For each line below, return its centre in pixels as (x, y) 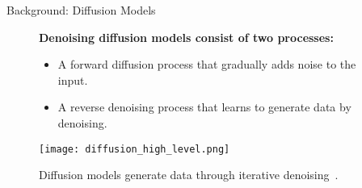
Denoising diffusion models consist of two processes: (186, 37)
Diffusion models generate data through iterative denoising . (189, 175)
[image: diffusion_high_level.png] (135, 149)
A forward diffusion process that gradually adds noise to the (207, 64)
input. (73, 79)
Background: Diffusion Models (81, 10)
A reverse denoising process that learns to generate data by (204, 107)
